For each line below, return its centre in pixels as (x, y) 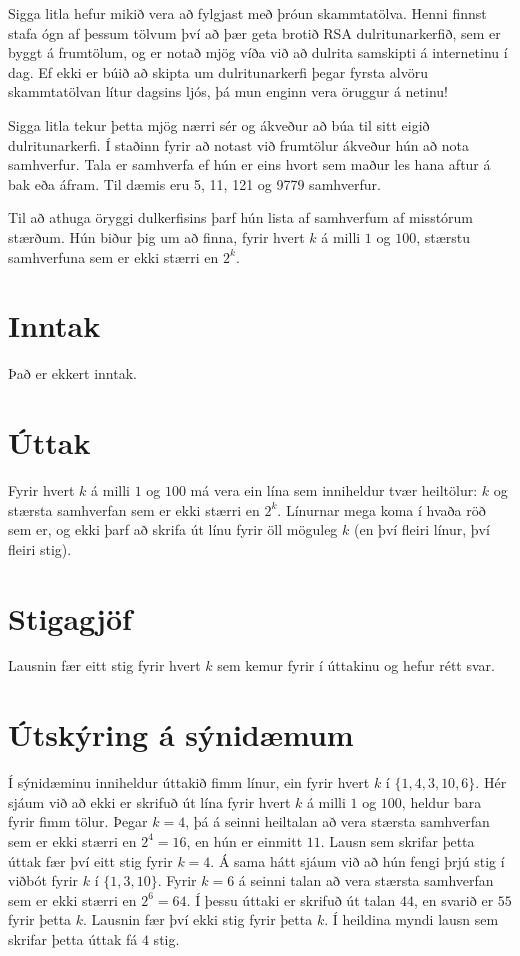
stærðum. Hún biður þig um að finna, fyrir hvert (156, 236)
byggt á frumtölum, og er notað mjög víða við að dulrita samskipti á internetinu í (258, 52)
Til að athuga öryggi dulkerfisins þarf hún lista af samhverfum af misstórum (241, 217)
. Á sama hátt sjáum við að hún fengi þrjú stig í (357, 860)
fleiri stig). (40, 548)
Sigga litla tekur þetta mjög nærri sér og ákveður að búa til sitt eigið (219, 124)
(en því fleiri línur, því (421, 529)
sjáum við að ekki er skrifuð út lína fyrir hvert (149, 801)
